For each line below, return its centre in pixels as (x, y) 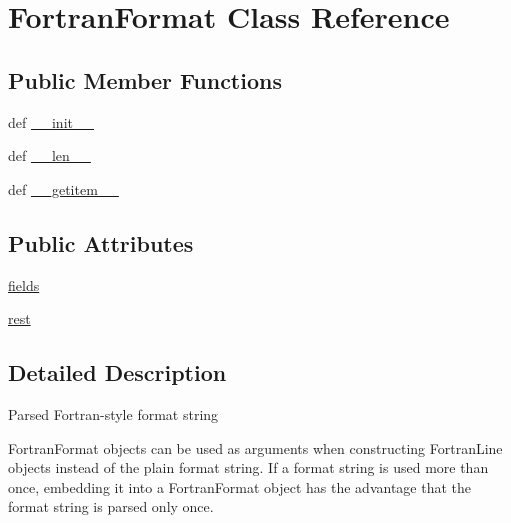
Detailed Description (117, 372)
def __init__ (51, 121)
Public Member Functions (145, 79)
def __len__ (49, 155)
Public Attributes (101, 242)
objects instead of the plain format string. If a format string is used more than (248, 467)
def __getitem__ (63, 188)
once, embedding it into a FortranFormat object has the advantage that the (239, 486)
